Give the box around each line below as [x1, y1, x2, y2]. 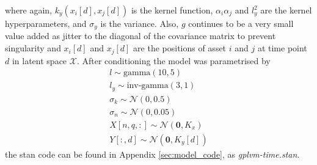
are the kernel [260, 4, 312, 16]
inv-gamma [126, 81, 169, 90]
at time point [257, 42, 307, 54]
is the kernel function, [131, 4, 213, 16]
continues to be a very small [188, 17, 294, 29]
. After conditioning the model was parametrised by [76, 54, 271, 67]
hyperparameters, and [5, 17, 87, 29]
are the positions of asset [133, 42, 227, 54]
